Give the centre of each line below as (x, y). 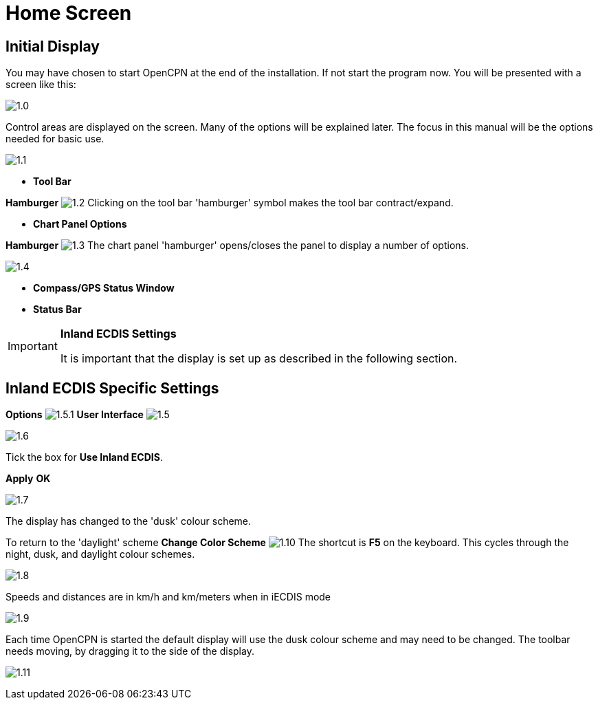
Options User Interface (75, 415)
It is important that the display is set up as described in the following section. (259, 359)
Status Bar (57, 310)
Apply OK (28, 479)
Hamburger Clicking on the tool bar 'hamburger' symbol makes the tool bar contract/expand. (230, 203)
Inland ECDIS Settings (118, 334)
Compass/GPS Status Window (104, 288)
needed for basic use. (55, 139)
